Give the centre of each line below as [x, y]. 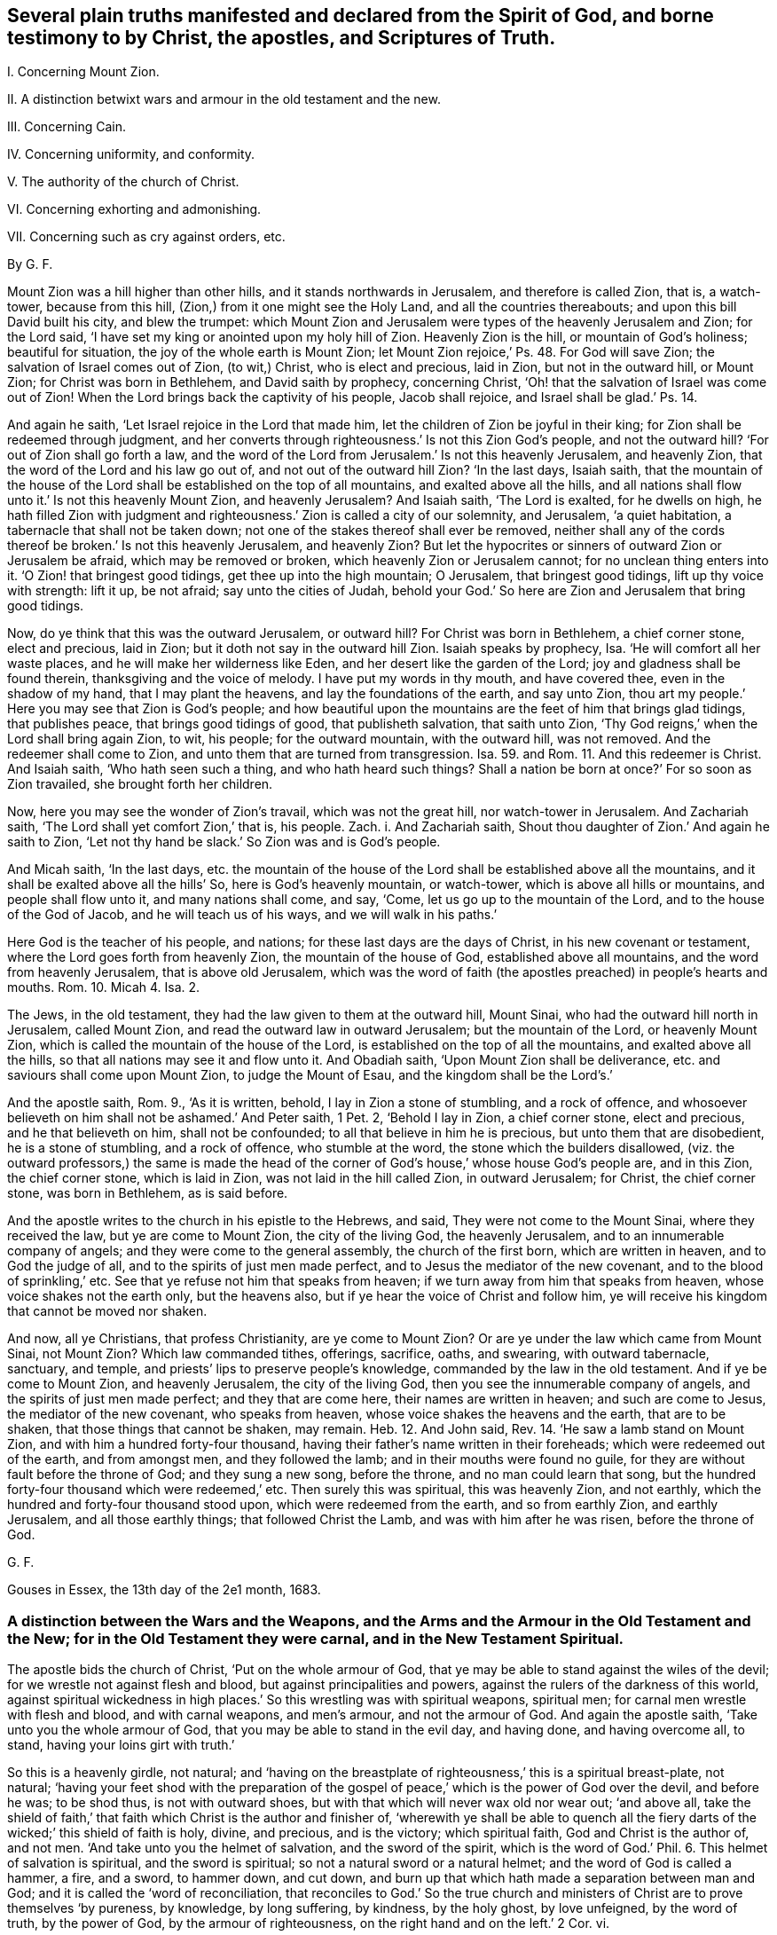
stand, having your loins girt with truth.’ [121, 1745]
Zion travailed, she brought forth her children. [140, 784]
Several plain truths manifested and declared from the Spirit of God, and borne [361, 16]
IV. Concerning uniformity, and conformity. [131, 154]
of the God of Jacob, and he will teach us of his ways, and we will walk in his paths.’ [252, 915]
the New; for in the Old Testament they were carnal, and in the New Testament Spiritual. [316, 1638]
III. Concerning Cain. [67, 127]
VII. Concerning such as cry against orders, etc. [146, 237]
